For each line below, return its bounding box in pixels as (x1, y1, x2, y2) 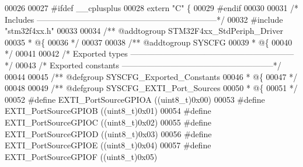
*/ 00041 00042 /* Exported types (5, 47, 128, 60)
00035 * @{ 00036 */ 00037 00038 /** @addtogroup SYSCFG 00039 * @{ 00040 (5, 36, 292, 48)
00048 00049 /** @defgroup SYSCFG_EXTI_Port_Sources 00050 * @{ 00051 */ (5, 82, 298, 94)
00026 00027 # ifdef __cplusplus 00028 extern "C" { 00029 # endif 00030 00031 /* (5, 2, 299, 13)
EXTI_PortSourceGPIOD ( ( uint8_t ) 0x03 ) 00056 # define (5, 127, 212, 140)
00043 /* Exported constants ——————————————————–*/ (15, 58, 281, 71)
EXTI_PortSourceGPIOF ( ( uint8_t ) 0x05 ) (5, 150, 158, 162)
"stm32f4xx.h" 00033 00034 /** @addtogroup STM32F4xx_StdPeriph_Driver (5, 25, 283, 37)
